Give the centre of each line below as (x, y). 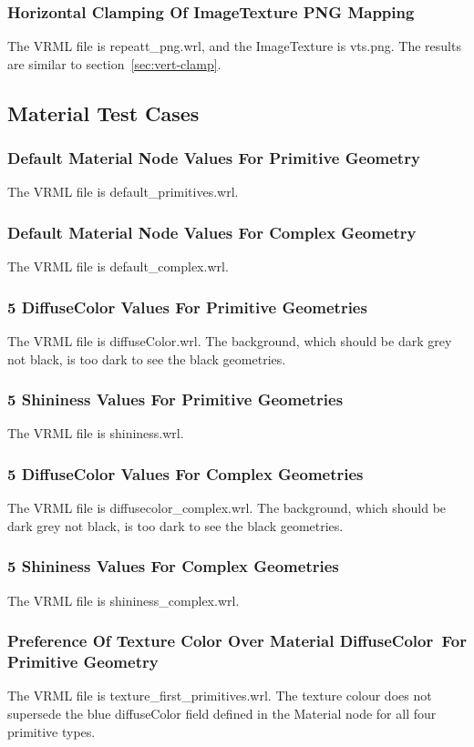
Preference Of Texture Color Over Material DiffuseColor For (237, 641)
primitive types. (52, 731)
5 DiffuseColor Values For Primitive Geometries (187, 307)
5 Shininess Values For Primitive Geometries (175, 399)
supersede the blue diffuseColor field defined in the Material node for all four (222, 713)
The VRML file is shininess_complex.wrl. (124, 600)
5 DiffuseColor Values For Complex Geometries (185, 473)
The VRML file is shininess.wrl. (96, 433)
